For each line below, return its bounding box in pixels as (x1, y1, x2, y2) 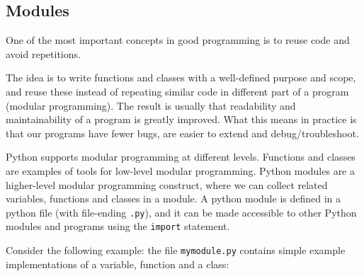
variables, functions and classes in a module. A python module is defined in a (6, 191, 341, 206)
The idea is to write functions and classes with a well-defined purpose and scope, (6, 70, 356, 85)
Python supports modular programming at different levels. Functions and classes (6, 149, 356, 164)
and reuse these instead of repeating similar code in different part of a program (6, 84, 349, 98)
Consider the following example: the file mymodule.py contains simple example (6, 243, 346, 258)
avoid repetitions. (6, 46, 81, 61)
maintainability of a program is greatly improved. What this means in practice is (6, 112, 357, 127)
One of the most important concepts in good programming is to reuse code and (6, 33, 350, 47)
